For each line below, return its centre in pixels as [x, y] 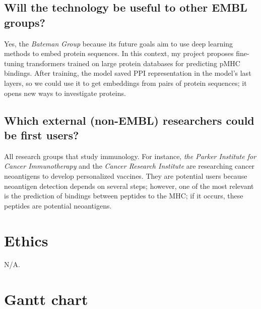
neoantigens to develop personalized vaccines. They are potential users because [126, 175]
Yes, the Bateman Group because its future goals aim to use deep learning [119, 43]
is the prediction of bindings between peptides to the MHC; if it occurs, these [124, 196]
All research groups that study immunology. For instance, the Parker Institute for [130, 156]
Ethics [26, 240]
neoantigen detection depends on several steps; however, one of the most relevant [129, 186]
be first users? [42, 135]
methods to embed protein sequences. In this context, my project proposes [119, 53]
